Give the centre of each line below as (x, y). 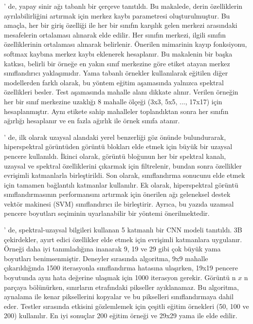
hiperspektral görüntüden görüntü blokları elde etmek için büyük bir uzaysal (118, 146)
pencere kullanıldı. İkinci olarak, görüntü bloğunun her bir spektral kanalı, (115, 156)
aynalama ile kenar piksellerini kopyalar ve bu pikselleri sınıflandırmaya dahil (119, 296)
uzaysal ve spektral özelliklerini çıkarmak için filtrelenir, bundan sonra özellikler (123, 165)
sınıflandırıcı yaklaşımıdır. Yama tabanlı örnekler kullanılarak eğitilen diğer (116, 73)
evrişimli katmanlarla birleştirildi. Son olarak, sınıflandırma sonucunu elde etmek (125, 175)
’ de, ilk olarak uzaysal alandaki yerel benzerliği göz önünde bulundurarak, (115, 137)
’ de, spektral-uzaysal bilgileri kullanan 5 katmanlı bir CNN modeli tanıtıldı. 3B (123, 230)
